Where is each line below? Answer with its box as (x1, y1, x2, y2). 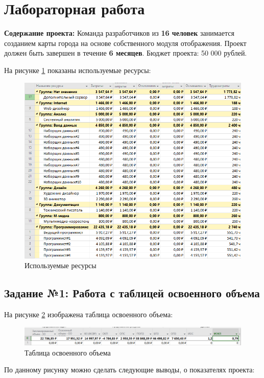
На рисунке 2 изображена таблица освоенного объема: (4, 309, 173, 319)
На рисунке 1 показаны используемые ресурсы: (4, 64, 151, 75)
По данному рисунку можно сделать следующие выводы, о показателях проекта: (4, 364, 255, 375)
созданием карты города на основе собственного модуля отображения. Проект (4, 37, 247, 48)
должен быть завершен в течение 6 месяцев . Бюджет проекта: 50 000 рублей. (4, 48, 247, 58)
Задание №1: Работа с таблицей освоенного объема (4, 285, 260, 301)
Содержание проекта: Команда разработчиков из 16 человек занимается (4, 28, 234, 38)
